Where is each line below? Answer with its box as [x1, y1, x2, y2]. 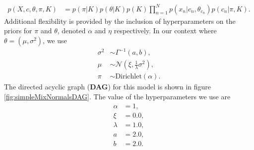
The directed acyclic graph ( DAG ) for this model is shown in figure [4, 81, 211, 92]
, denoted [57, 25, 86, 36]
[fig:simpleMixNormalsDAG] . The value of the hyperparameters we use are [4, 91, 231, 101]
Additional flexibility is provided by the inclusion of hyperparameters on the [4, 15, 236, 26]
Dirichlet [115, 73, 142, 80]
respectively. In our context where [114, 25, 217, 36]
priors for [4, 25, 32, 36]
